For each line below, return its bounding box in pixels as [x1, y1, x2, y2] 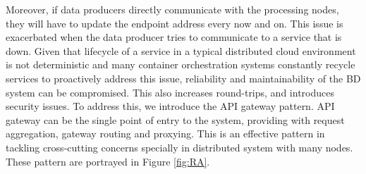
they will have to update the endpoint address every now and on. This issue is [6, 15, 343, 30]
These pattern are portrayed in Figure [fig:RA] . [6, 154, 210, 168]
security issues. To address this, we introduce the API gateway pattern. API [6, 99, 335, 113]
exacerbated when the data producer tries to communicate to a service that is [6, 30, 342, 44]
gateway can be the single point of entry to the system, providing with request [6, 112, 345, 127]
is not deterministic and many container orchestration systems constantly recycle [6, 57, 355, 72]
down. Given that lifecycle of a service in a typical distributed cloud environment [6, 43, 356, 58]
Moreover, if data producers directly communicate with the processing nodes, [6, 2, 339, 16]
